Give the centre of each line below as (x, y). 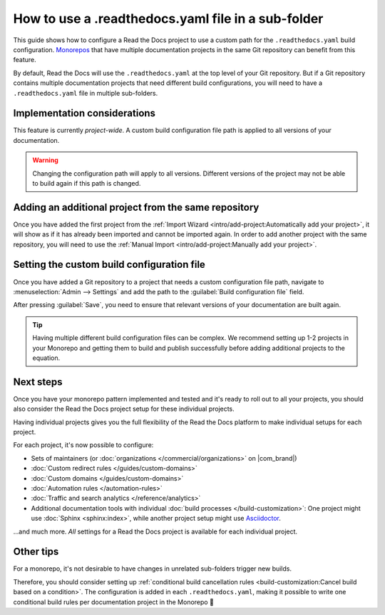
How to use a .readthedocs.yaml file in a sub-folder (168, 19)
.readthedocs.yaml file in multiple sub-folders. (86, 93)
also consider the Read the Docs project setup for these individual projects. (124, 409)
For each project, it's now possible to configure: (83, 445)
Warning (45, 160)
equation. (46, 358)
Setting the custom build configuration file (109, 265)
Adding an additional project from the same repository (136, 207)
